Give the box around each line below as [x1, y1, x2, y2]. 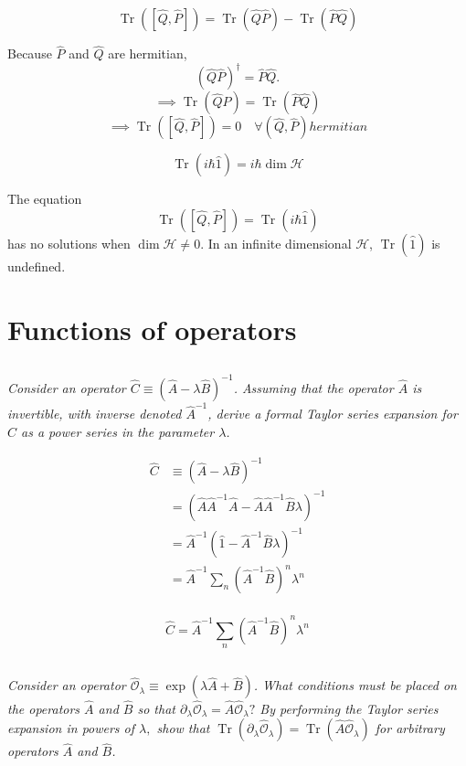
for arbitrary [375, 718, 445, 738]
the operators [7, 698, 80, 718]
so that [137, 698, 175, 718]
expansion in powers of [7, 718, 135, 738]
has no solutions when [7, 233, 131, 252]
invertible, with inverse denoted [7, 404, 182, 423]
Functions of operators [7, 310, 297, 347]
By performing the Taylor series [259, 698, 439, 718]
